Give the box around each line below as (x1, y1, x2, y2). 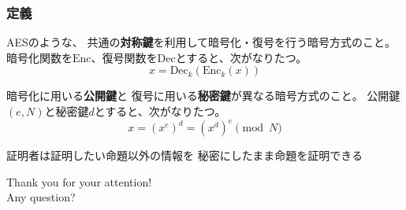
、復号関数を (91, 49, 158, 65)
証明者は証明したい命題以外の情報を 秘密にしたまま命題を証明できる (6, 147, 363, 164)
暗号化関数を (6, 49, 73, 65)
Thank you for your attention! (6, 173, 152, 190)
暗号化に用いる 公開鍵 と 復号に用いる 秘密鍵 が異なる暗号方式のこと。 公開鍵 (6, 87, 400, 104)
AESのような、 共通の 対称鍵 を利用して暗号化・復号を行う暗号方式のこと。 (6, 34, 397, 50)
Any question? (6, 189, 76, 205)
